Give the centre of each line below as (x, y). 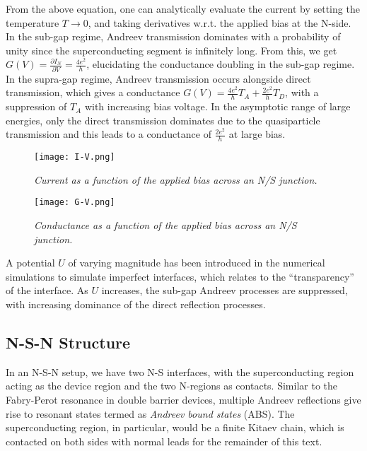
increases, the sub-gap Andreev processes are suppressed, (225, 290)
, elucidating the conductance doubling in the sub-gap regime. (221, 64)
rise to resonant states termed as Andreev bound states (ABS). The (150, 413)
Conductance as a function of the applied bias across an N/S (165, 225)
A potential (30, 263)
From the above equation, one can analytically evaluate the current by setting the (183, 8)
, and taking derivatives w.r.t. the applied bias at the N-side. (220, 22)
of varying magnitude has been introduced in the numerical (197, 263)
